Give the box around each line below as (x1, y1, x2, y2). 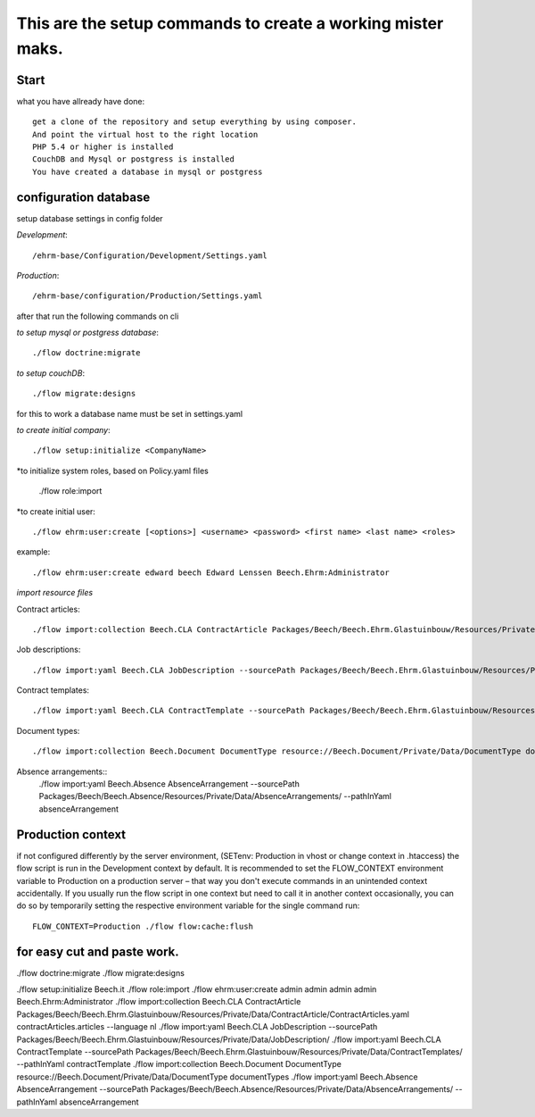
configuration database (16, 189, 151, 204)
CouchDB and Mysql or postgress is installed (32, 154, 235, 164)
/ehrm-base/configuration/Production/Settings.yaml (32, 291, 263, 301)
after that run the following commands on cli (16, 311, 179, 321)
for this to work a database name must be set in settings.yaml (16, 408, 243, 419)
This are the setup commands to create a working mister (16, 13, 444, 33)
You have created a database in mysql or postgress (32, 166, 263, 177)
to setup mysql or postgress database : (16, 327, 160, 338)
